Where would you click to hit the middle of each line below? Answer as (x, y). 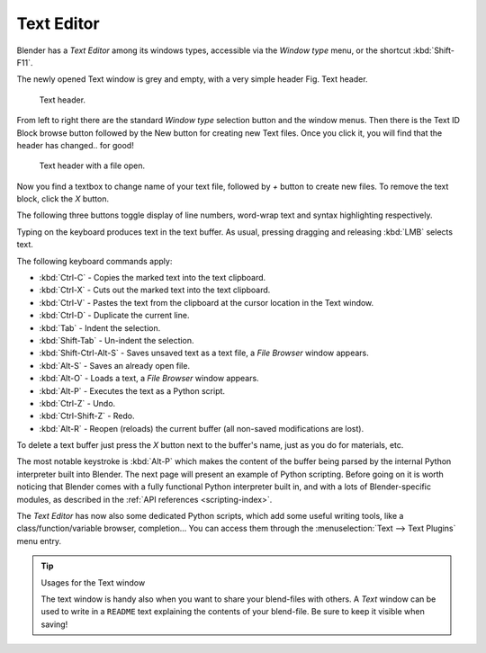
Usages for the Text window (93, 582)
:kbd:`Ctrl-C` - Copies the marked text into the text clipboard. (153, 278)
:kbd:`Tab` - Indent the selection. (100, 327)
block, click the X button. (63, 199)
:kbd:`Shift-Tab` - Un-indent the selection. (117, 340)
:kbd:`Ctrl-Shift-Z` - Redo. (87, 416)
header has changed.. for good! (75, 145)
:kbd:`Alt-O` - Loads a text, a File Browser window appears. (149, 379)
